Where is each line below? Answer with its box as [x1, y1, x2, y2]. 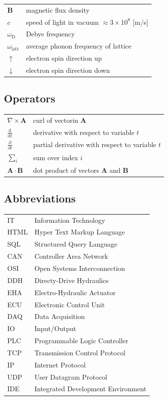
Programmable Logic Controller [34, 335, 129, 346]
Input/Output [34, 323, 76, 333]
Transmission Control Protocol [34, 347, 125, 357]
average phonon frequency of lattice [26, 41, 132, 51]
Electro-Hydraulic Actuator [34, 287, 116, 297]
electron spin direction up [26, 53, 102, 63]
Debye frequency [26, 29, 75, 39]
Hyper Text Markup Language [34, 227, 125, 237]
